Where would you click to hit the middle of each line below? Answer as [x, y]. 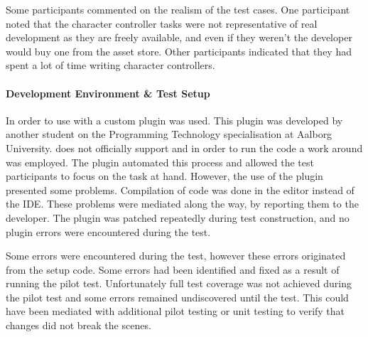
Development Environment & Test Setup [108, 93]
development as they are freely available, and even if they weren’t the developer [179, 37]
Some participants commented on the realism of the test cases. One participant [178, 9]
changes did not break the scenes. [79, 325]
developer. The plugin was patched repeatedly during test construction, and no [178, 217]
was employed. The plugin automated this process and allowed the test [160, 162]
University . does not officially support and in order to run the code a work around [184, 148]
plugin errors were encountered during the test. [108, 231]
